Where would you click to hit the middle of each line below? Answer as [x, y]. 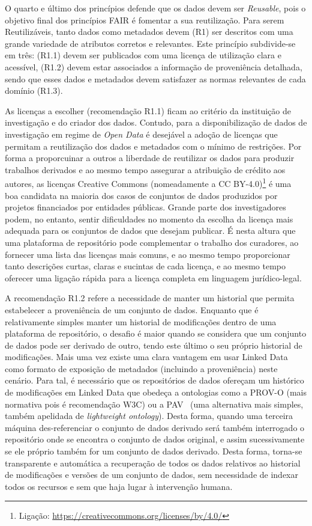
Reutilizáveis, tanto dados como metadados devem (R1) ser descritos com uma [149, 32]
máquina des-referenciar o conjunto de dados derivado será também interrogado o [155, 427]
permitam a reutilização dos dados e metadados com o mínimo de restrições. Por [153, 146]
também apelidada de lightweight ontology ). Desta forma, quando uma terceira [149, 416]
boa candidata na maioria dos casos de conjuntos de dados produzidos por [141, 195]
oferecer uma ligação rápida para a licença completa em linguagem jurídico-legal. [153, 277]
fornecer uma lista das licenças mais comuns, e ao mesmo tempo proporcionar [148, 254]
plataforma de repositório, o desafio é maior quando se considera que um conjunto [156, 333]
